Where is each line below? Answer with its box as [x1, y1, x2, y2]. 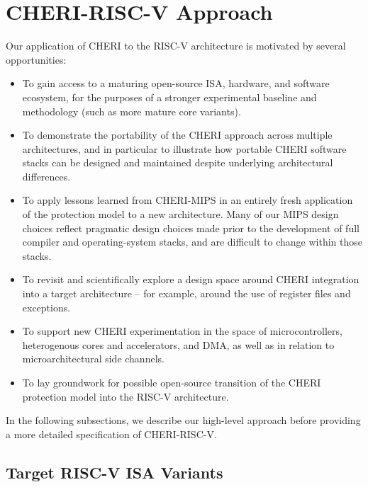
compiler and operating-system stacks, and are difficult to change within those [22, 234, 363, 249]
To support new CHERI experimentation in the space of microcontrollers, [22, 323, 342, 338]
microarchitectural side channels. [22, 351, 165, 366]
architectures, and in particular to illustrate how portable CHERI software [22, 141, 347, 156]
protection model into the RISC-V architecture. [22, 389, 229, 403]
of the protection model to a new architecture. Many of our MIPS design [22, 207, 339, 222]
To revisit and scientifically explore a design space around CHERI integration [22, 272, 359, 287]
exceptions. [22, 299, 71, 314]
